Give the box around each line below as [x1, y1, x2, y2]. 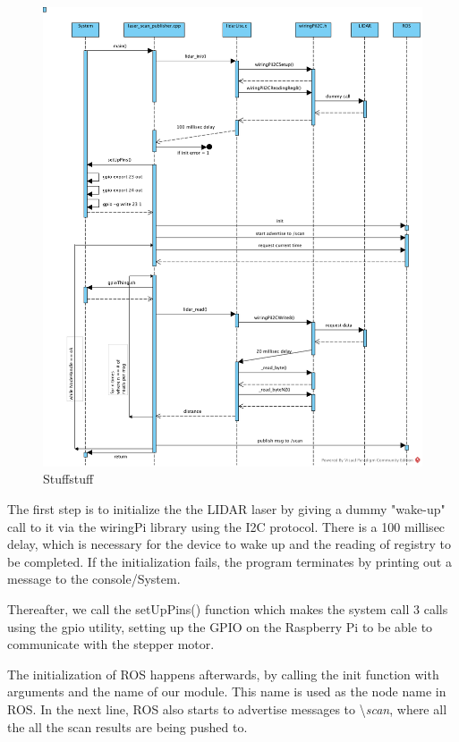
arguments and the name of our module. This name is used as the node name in [7, 682, 446, 701]
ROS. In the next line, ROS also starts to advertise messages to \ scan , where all [7, 699, 447, 718]
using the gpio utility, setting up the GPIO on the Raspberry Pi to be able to [7, 617, 433, 636]
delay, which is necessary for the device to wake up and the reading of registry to [7, 535, 451, 553]
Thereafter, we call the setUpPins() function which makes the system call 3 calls [7, 599, 448, 618]
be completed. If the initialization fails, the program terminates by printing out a [7, 552, 452, 570]
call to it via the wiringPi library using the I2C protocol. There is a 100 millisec [7, 517, 446, 535]
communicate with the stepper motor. [7, 635, 215, 653]
